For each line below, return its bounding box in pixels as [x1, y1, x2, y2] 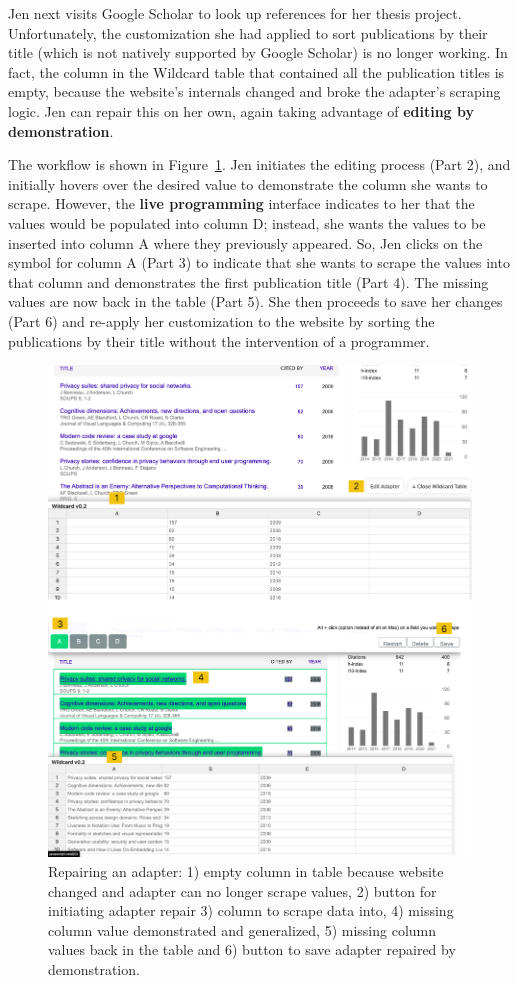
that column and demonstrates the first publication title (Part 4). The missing [8, 271, 489, 292]
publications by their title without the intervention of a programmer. [8, 330, 430, 351]
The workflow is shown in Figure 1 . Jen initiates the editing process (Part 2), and [8, 154, 511, 175]
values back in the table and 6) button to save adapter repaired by [48, 939, 456, 960]
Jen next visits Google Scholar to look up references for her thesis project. [8, 3, 462, 23]
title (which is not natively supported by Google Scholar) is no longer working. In [8, 42, 508, 63]
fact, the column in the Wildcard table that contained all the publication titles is [8, 61, 505, 82]
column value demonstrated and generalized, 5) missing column [48, 919, 437, 940]
